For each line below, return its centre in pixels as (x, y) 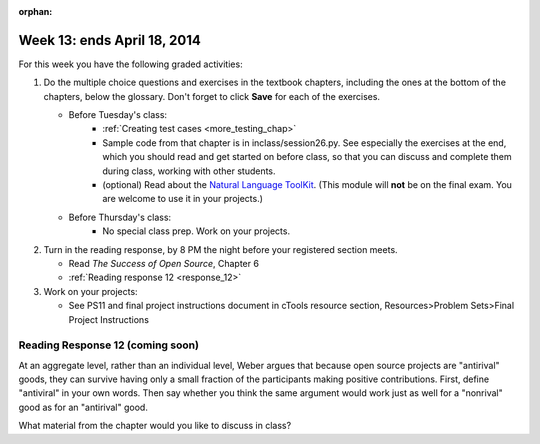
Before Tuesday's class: (118, 115)
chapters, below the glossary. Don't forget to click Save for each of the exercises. (211, 96)
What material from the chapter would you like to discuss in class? (155, 426)
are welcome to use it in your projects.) (183, 199)
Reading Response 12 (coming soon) (109, 345)
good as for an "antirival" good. (83, 407)
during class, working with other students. (189, 171)
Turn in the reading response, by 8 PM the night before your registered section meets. (221, 249)
